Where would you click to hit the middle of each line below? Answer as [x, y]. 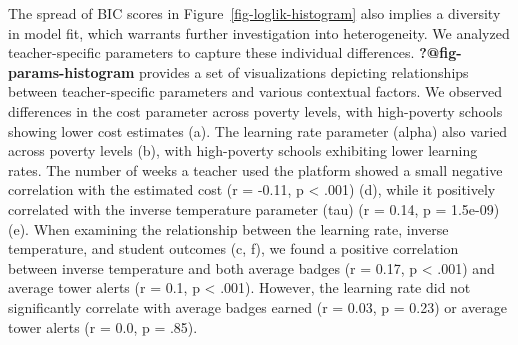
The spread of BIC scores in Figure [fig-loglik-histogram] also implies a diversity [254, 13]
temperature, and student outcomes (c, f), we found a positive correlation [233, 248]
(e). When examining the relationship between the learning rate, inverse [228, 228]
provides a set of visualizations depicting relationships [304, 71]
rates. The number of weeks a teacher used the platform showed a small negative [255, 169]
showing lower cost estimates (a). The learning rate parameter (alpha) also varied [258, 130]
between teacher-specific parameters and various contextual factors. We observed [255, 91]
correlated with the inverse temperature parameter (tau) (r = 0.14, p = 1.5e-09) [254, 208]
